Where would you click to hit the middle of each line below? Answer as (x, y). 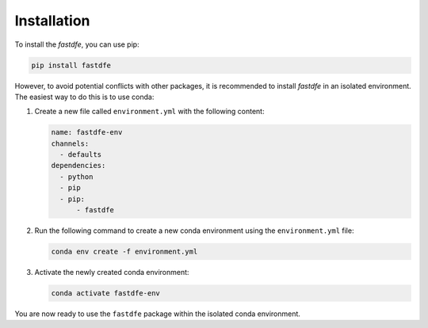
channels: (70, 143)
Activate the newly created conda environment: (112, 272)
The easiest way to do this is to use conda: (84, 97)
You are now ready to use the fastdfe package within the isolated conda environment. (158, 314)
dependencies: (78, 166)
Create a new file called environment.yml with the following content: (149, 112)
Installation (52, 21)
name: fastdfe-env (87, 132)
